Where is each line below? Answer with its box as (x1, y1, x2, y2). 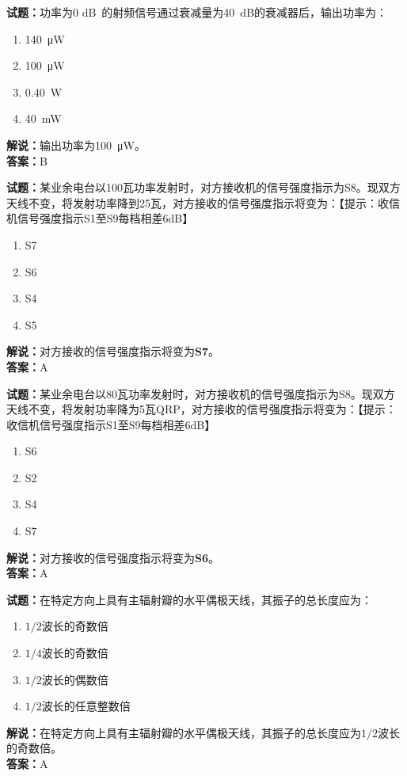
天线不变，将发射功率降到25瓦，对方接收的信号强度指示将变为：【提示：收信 (6, 194, 400, 211)
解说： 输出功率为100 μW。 (6, 136, 146, 153)
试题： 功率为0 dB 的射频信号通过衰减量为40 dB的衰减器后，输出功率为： (6, 4, 388, 20)
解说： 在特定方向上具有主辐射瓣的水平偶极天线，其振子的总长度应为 (6, 724, 361, 740)
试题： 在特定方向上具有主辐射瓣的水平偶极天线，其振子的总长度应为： (6, 591, 372, 607)
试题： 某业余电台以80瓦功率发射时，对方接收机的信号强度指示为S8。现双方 (6, 385, 395, 401)
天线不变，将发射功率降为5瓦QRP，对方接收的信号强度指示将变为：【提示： (6, 401, 397, 417)
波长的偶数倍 (41, 671, 108, 687)
